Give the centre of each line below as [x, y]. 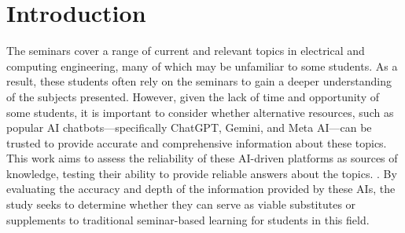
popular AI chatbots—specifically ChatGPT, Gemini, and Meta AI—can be [189, 127]
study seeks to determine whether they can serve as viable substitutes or [181, 204]
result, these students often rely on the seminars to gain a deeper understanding [199, 81]
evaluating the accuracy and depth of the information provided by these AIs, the [201, 189]
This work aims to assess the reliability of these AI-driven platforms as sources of [202, 158]
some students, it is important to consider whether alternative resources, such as [200, 112]
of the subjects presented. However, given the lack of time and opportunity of [193, 96]
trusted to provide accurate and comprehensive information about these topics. [197, 142]
